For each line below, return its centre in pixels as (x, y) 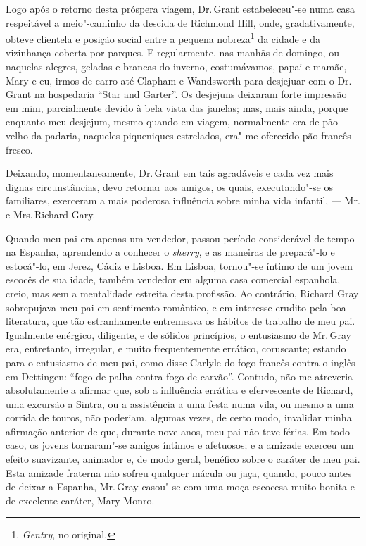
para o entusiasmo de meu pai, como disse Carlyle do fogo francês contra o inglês (181, 362)
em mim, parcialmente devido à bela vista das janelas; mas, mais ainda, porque (177, 107)
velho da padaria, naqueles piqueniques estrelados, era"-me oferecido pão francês (178, 135)
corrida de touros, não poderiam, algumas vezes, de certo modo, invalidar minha (179, 417)
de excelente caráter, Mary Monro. (80, 500)
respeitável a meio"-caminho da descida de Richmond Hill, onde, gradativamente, (180, 22)
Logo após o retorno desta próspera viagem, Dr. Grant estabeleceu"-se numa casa (180, 8)
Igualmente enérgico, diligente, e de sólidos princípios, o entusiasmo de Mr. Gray (179, 334)
